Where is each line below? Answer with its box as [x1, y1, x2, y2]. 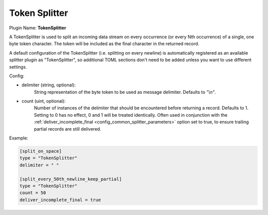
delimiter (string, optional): [21, 82, 76, 88]
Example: [9, 135, 28, 141]
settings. [9, 64, 27, 70]
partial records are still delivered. [34, 126, 101, 132]
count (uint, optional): [21, 98, 66, 104]
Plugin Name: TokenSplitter [9, 25, 67, 31]
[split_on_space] [19, 148, 62, 154]
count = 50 [19, 190, 46, 196]
